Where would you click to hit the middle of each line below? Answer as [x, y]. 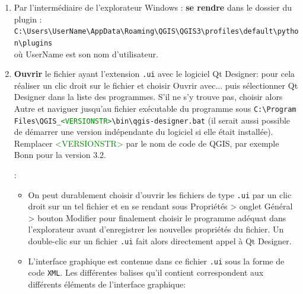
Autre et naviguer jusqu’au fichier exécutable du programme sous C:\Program [155, 108]
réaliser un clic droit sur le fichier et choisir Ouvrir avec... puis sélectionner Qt [156, 85]
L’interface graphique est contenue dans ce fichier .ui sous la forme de [156, 261]
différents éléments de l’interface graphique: [107, 284]
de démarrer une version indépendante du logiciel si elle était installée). [143, 132]
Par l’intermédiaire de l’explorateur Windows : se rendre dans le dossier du [153, 7]
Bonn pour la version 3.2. [60, 155]
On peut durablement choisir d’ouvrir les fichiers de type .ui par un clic [160, 194]
